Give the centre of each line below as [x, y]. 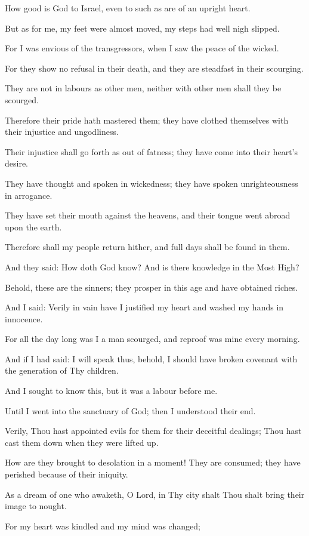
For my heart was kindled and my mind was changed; [103, 526]
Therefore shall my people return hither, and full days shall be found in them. [147, 247]
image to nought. [36, 506]
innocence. [24, 318]
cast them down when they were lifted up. [82, 442]
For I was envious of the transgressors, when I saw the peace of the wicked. [142, 48]
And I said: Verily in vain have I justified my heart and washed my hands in [144, 307]
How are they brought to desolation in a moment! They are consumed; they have [153, 462]
